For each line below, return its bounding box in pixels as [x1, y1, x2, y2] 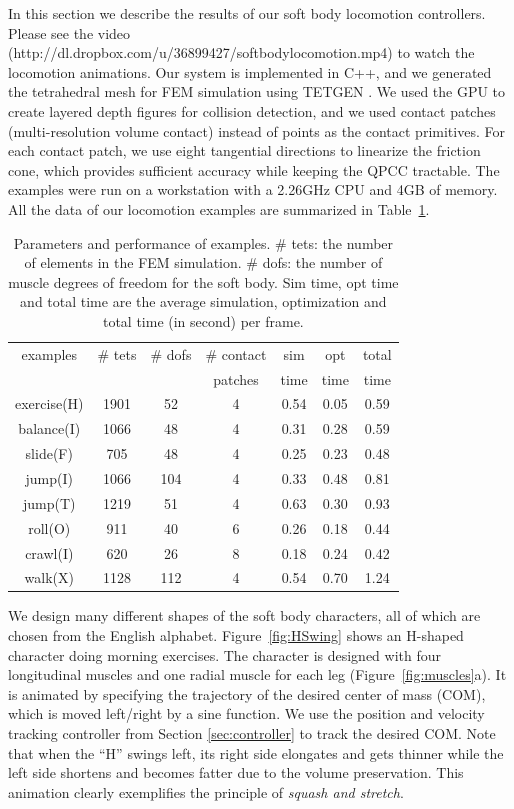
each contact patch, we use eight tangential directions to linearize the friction [8, 140, 481, 161]
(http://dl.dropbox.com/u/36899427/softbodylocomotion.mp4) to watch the [8, 42, 475, 63]
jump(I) [25, 467, 73, 488]
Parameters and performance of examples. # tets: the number [13, 232, 394, 253]
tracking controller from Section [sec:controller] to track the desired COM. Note [8, 723, 496, 743]
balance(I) [18, 418, 81, 439]
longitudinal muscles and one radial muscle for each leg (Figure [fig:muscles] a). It [8, 664, 507, 685]
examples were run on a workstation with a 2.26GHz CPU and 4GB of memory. [8, 179, 498, 200]
